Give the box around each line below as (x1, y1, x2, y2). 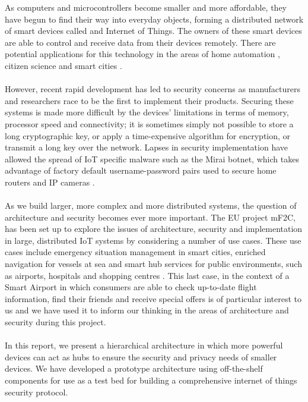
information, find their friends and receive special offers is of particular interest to (5, 292, 302, 304)
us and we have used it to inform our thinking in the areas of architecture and (5, 304, 289, 316)
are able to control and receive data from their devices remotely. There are (5, 36, 276, 48)
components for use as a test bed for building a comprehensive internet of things (5, 374, 297, 386)
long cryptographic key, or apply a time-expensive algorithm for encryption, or (5, 129, 291, 142)
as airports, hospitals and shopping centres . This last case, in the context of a (5, 269, 290, 281)
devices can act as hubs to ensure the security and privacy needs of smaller (5, 350, 277, 363)
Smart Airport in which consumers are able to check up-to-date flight (5, 281, 257, 293)
